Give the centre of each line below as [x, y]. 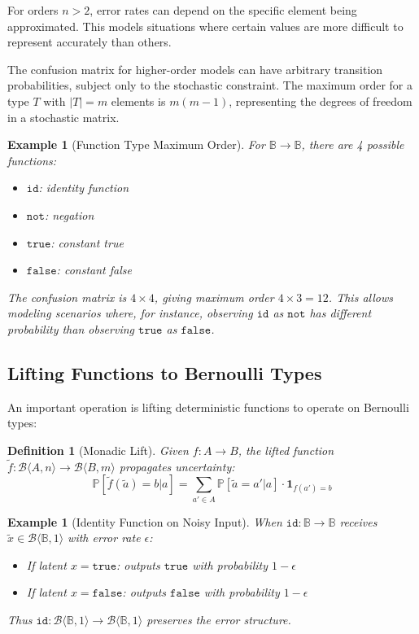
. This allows [360, 297]
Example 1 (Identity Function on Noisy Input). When [145, 521]
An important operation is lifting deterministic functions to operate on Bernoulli [208, 407]
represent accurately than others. [89, 42]
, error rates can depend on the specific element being [223, 10]
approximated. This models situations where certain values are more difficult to [205, 26]
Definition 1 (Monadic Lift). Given [98, 450]
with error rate [104, 538]
